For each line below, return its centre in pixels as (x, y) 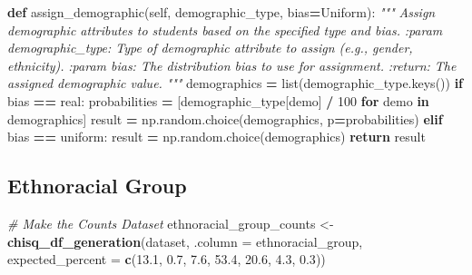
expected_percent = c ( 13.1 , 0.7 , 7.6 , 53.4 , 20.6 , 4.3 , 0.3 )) (167, 259)
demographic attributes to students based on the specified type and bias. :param (225, 29)
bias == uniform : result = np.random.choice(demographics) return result (216, 137)
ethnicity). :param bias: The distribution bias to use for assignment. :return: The (232, 65)
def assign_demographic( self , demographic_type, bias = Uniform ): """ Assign (221, 12)
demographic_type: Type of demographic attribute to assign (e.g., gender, (210, 48)
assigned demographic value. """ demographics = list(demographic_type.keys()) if (236, 83)
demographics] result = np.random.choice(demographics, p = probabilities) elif (225, 118)
